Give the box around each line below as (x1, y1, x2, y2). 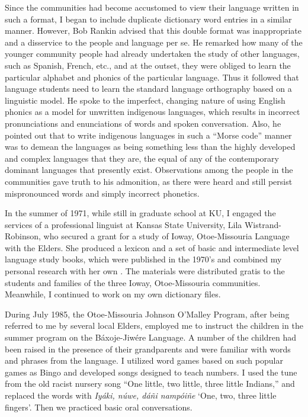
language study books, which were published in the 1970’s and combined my (5, 253, 282, 265)
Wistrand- (244, 218, 281, 230)
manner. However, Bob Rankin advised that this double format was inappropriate (5, 24, 301, 37)
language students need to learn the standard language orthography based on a (5, 82, 292, 95)
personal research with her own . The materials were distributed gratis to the (5, 265, 285, 277)
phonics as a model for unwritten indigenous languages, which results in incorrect (5, 105, 300, 118)
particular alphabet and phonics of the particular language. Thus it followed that (5, 70, 299, 83)
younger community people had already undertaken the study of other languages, (5, 47, 300, 60)
